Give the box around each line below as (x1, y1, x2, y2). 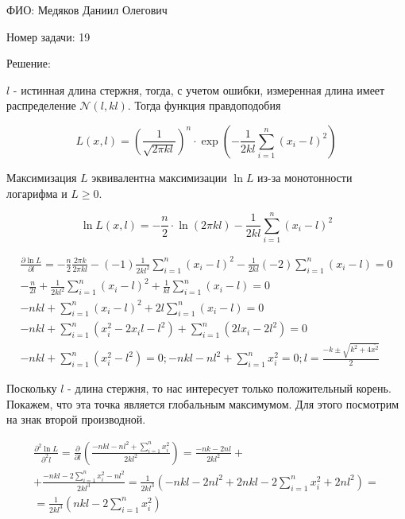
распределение (6, 97, 76, 114)
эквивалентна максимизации (91, 168, 227, 185)
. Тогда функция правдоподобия (127, 97, 281, 114)
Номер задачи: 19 (6, 28, 91, 45)
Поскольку (6, 380, 57, 397)
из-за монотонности (257, 168, 353, 185)
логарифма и (6, 184, 67, 201)
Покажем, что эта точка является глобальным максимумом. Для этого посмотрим (6, 395, 399, 412)
